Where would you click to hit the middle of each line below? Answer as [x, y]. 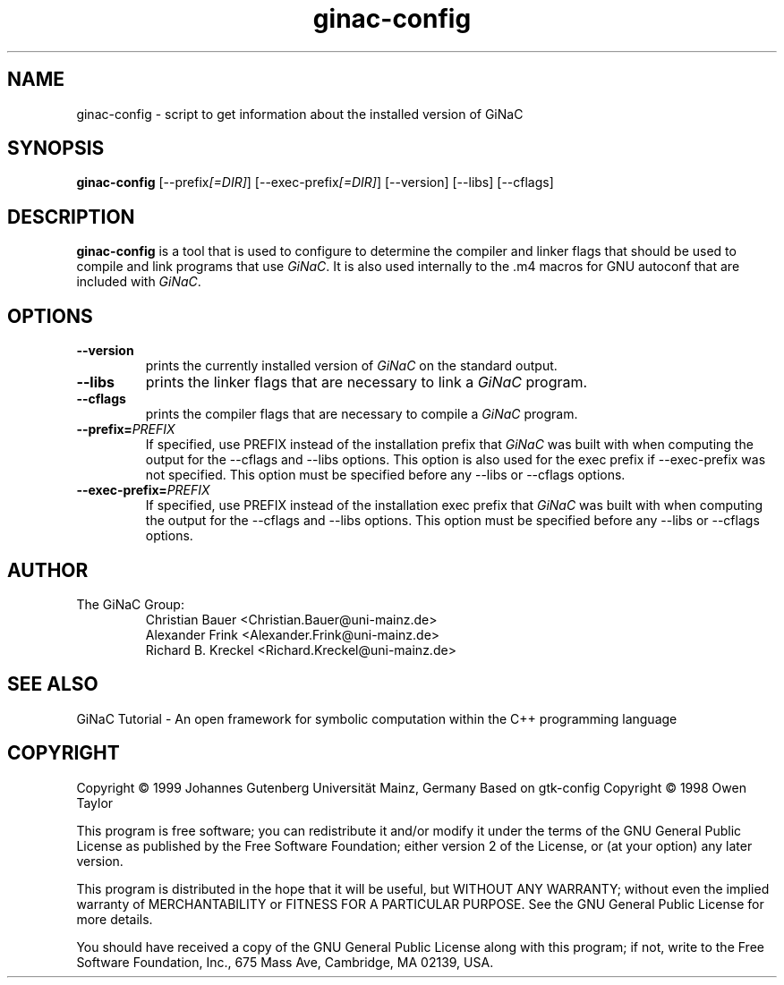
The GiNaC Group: [130, 604]
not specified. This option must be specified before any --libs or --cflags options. [385, 475]
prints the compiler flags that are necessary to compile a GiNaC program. [362, 414]
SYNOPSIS [56, 149]
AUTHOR [48, 570]
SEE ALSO [53, 684]
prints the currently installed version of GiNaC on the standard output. [351, 366]
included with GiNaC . [139, 282]
